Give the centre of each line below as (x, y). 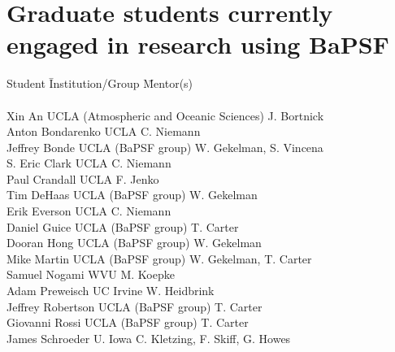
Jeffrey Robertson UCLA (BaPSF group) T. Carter (135, 306)
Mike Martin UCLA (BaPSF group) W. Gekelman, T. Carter (159, 258)
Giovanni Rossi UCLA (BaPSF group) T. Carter (128, 322)
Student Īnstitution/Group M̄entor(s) (100, 83)
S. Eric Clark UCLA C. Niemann (89, 163)
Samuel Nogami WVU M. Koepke (91, 274)
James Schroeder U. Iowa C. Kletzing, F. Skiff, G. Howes (149, 338)
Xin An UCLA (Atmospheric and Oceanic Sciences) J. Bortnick (165, 115)
